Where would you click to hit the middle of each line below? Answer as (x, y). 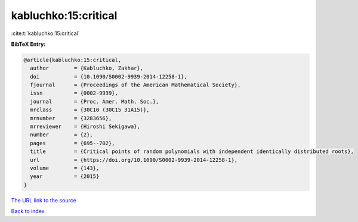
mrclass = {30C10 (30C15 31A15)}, (90, 110)
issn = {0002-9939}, (74, 93)
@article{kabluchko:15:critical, (72, 60)
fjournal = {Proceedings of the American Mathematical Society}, (135, 85)
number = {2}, (62, 135)
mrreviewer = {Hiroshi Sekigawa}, (85, 127)
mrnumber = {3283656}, (71, 118)
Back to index (28, 211)
